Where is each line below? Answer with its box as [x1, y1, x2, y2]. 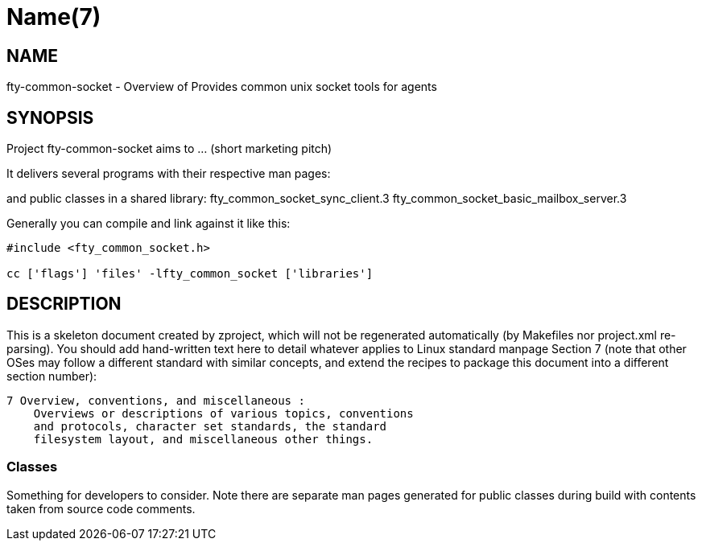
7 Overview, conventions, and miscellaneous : [6, 393, 305, 407]
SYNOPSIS [6, 107, 94, 128]
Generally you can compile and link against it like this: [6, 216, 291, 231]
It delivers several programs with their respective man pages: [6, 167, 331, 181]
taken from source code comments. [6, 501, 196, 516]
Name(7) [6, 3, 101, 31]
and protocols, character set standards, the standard [33, 419, 387, 433]
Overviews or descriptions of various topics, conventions [33, 406, 414, 420]
